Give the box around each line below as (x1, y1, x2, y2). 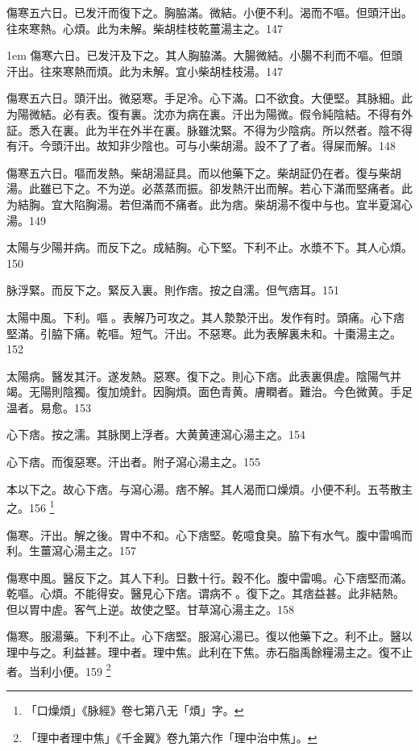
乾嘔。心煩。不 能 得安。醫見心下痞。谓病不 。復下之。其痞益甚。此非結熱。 (6, 585, 404, 602)
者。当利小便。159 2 (6, 660, 111, 679)
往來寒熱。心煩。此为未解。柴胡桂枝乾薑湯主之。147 (6, 19, 283, 36)
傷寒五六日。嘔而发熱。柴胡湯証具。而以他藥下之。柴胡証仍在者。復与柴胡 (6, 164, 401, 181)
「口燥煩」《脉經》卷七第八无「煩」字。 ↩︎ (25, 701, 244, 718)
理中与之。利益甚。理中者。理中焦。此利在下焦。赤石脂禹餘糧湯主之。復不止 (6, 644, 413, 661)
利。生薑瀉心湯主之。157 (6, 542, 136, 559)
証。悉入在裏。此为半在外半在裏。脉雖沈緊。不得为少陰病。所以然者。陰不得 (6, 121, 413, 138)
